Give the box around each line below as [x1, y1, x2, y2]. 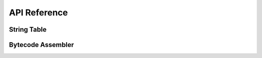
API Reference [9, 7, 68, 18]
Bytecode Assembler [9, 41, 74, 49]
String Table [9, 25, 47, 34]
